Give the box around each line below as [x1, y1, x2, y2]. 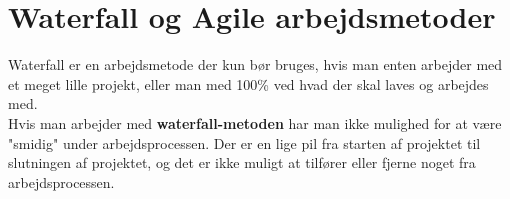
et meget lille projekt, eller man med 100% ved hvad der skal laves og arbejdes [8, 73, 489, 94]
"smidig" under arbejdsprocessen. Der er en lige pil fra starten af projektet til [8, 132, 481, 153]
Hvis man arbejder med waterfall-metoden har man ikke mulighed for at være [8, 112, 502, 133]
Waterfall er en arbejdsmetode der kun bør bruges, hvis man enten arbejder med [8, 54, 503, 75]
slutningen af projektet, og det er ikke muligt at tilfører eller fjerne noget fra [8, 152, 476, 173]
